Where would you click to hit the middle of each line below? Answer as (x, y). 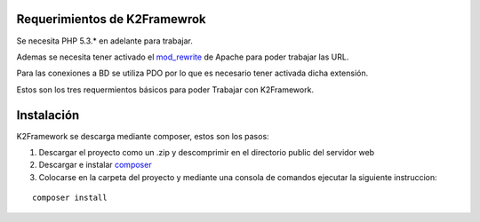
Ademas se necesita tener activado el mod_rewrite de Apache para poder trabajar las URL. (183, 57)
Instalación (48, 115)
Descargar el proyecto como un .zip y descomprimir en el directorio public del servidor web (207, 152)
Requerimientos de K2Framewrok (111, 19)
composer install (70, 198)
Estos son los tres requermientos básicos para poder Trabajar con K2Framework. (165, 90)
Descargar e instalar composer (95, 165)
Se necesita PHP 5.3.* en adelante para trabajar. (104, 41)
